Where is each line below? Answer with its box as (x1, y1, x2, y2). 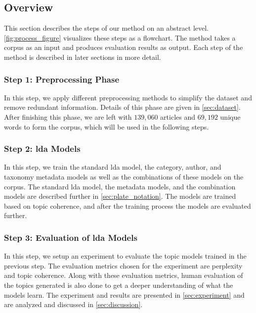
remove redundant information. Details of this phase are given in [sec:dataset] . (4, 102, 241, 112)
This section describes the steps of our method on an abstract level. (4, 23, 209, 33)
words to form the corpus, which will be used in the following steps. (4, 121, 209, 132)
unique (220, 111, 241, 122)
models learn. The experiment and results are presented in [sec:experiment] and (4, 289, 245, 300)
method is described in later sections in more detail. (4, 51, 161, 62)
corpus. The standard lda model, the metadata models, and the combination (4, 181, 236, 191)
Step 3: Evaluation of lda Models (4, 231, 137, 243)
